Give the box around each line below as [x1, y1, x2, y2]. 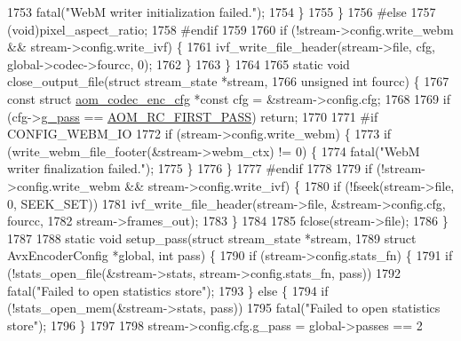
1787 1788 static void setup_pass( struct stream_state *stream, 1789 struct [7, 228, 417, 247]
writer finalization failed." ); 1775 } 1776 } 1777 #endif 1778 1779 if [7, 159, 372, 178]
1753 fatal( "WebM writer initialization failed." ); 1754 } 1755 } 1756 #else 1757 [7, 3, 436, 20]
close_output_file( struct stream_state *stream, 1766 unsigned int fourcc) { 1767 [7, 72, 449, 91]
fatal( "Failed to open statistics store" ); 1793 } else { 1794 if [7, 281, 329, 299]
